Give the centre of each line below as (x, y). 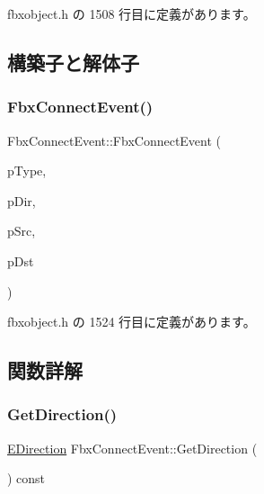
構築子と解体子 (73, 62)
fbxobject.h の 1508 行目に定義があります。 (132, 13)
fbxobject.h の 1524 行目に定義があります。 (132, 322)
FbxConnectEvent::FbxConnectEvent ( (114, 140)
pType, (27, 171)
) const (26, 478)
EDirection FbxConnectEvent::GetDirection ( (132, 448)
